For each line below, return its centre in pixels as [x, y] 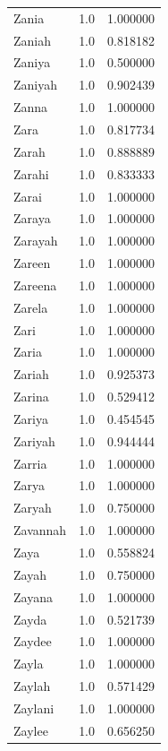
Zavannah [40, 530]
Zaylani [34, 708]
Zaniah [33, 40]
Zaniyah [36, 85]
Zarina [31, 397]
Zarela [31, 307]
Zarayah [36, 241]
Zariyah [34, 440]
